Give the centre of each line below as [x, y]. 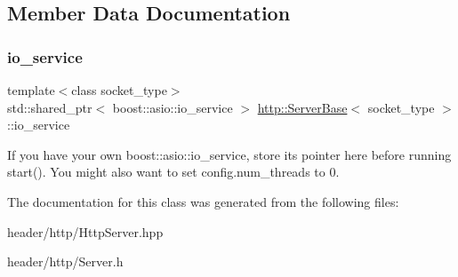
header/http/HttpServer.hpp [85, 231]
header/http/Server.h [65, 261]
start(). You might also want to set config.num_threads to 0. [173, 172]
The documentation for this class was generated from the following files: [203, 201]
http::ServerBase [302, 107]
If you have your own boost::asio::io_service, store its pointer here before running [229, 154]
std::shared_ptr [50, 107]
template [31, 90]
